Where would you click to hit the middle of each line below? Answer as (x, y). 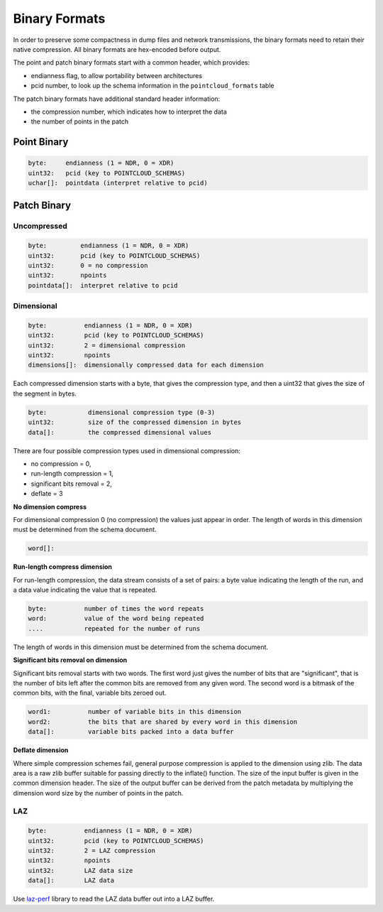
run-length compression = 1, (72, 474)
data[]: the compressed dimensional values (120, 432)
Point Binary (41, 142)
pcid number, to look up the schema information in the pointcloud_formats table (152, 86)
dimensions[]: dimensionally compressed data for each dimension (146, 365)
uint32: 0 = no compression (88, 265)
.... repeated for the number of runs (114, 628)
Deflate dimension (41, 750)
